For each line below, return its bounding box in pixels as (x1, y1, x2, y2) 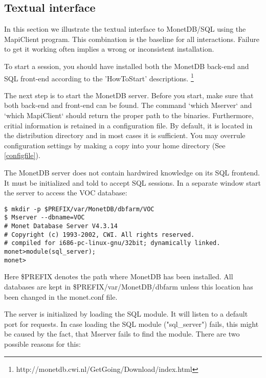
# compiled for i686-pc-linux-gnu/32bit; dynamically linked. (4, 239, 220, 247)
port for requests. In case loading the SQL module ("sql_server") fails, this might (4, 318, 259, 329)
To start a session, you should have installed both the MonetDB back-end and (4, 60, 249, 71)
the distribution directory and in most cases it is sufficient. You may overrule (4, 130, 246, 141)
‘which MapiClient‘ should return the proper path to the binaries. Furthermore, (4, 110, 254, 121)
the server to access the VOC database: (4, 187, 127, 198)
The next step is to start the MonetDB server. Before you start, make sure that (4, 90, 254, 100)
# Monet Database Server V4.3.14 (4, 223, 118, 230)
